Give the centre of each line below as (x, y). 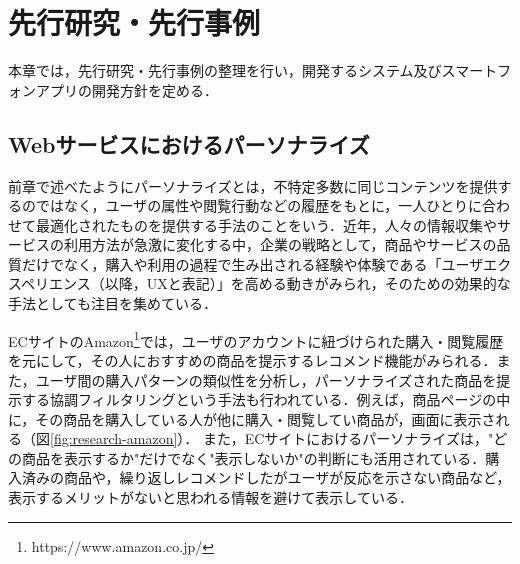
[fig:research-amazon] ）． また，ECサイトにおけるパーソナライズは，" (272, 438)
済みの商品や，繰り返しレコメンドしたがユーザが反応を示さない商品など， (266, 477)
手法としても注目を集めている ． (112, 303)
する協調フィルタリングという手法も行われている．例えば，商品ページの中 (266, 399)
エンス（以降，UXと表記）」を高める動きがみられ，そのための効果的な (280, 283)
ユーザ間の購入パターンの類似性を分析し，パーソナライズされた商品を (266, 379)
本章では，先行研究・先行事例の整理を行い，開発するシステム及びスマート (253, 70)
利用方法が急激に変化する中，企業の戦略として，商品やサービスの (280, 244)
